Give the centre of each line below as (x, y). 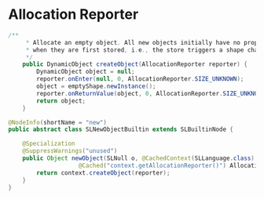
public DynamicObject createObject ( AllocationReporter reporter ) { (135, 64)
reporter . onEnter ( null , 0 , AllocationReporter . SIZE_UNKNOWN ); (140, 79)
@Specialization (49, 144)
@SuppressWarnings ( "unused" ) (70, 151)
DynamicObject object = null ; (86, 72)
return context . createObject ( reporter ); (103, 173)
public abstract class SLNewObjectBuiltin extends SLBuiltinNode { (121, 130)
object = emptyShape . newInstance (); (96, 87)
